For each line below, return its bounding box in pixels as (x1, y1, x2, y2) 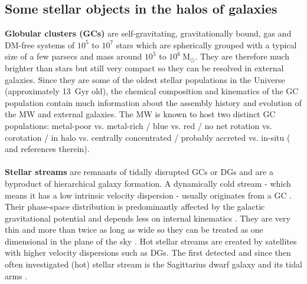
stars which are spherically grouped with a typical (116, 38, 297, 51)
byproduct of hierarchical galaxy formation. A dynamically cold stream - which (5, 177, 291, 189)
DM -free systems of (5, 38, 75, 51)
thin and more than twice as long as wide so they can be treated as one (5, 223, 263, 236)
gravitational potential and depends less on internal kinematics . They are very (5, 212, 290, 224)
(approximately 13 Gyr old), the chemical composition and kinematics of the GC (5, 85, 299, 97)
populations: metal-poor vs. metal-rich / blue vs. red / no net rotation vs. (5, 119, 272, 131)
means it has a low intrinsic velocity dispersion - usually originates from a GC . (5, 189, 292, 201)
